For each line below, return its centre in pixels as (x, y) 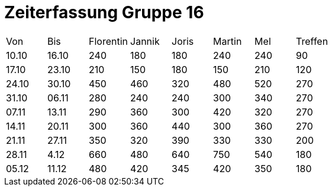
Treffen (312, 41)
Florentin (109, 41)
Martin (228, 41)
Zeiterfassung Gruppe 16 (104, 12)
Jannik (145, 41)
